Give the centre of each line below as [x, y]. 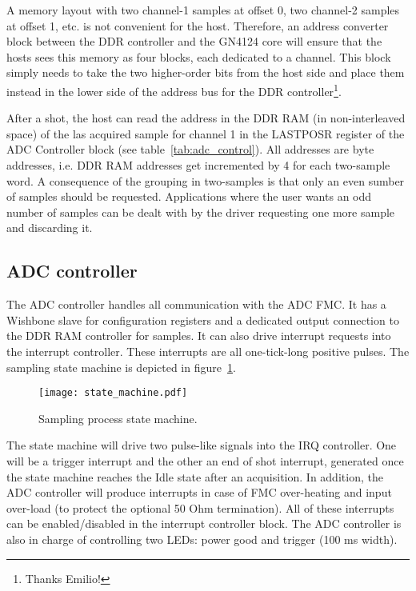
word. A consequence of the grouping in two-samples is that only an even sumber [206, 180]
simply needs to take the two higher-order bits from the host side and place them [206, 72]
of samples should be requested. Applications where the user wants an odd [189, 196]
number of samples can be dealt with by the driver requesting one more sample [201, 212]
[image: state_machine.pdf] [113, 393]
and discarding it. [50, 228]
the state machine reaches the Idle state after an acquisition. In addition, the [195, 476]
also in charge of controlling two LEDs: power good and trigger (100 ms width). [202, 539]
